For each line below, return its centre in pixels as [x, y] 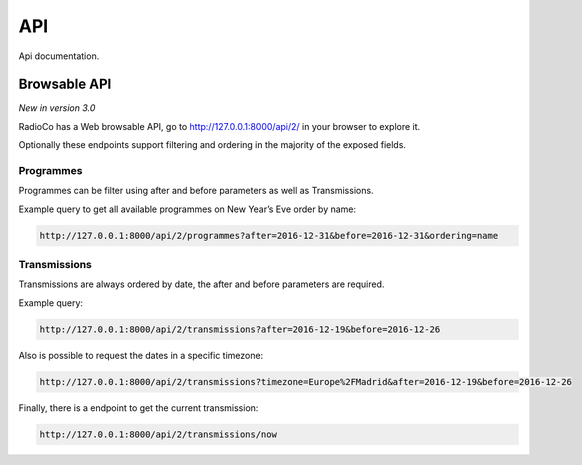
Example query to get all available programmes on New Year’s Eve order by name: [187, 209]
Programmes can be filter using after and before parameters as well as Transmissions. [196, 191]
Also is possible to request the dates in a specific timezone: [141, 355]
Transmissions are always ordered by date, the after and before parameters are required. [201, 284]
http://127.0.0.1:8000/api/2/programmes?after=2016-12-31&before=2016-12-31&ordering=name [269, 235]
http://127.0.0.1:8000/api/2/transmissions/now [158, 434]
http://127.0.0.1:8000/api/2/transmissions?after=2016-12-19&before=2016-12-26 [240, 329]
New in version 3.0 [57, 108]
